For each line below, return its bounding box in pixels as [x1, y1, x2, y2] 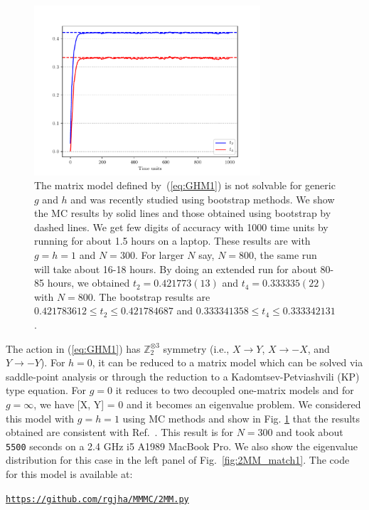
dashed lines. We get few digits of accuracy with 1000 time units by [34, 219, 328, 234]
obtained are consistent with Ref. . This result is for [6, 425, 233, 440]
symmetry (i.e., [163, 341, 230, 356]
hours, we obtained [47, 275, 130, 290]
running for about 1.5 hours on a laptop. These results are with [34, 233, 311, 248]
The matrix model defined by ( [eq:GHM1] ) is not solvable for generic [34, 178, 336, 193]
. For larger [134, 248, 184, 262]
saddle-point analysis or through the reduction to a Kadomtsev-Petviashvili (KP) [6, 368, 360, 383]
